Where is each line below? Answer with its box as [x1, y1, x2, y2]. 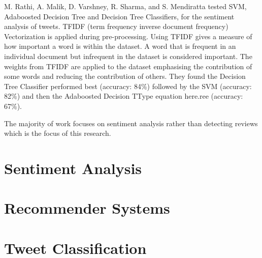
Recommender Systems [4, 197, 170, 218]
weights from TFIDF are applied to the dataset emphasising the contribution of [4, 61, 252, 71]
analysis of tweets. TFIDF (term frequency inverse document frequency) [4, 21, 228, 32]
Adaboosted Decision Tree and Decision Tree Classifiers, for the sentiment [4, 11, 235, 21]
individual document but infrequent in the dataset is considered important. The [4, 50, 252, 61]
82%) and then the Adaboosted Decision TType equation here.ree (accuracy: [4, 91, 243, 101]
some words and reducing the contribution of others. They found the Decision [4, 71, 246, 81]
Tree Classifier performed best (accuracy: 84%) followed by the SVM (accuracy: [4, 80, 252, 91]
